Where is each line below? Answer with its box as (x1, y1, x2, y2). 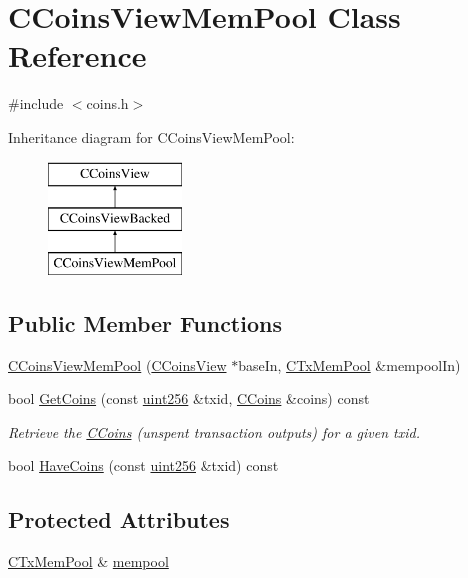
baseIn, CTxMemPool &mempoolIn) (238, 354, 461, 375)
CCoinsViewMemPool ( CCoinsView (8, 354, 227, 375)
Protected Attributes (8, 504, 230, 535)
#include (8, 93, 64, 114)
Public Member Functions (8, 307, 282, 338)
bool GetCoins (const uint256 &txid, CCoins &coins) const (8, 388, 370, 409)
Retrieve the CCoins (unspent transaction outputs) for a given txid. (8, 421, 420, 442)
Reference (8, 35, 147, 76)
